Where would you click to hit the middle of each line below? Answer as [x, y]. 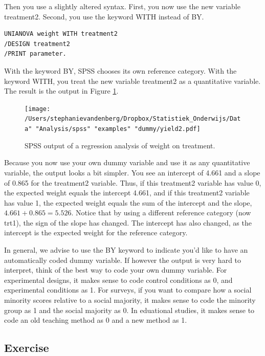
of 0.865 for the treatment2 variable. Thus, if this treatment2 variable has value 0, [133, 182]
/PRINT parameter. [35, 54]
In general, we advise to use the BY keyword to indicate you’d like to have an [126, 250]
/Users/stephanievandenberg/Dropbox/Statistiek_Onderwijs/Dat [133, 119]
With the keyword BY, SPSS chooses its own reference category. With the [120, 70]
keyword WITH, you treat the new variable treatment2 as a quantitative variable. [132, 81]
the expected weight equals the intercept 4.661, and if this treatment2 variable [127, 193]
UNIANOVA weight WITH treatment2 [61, 34]
